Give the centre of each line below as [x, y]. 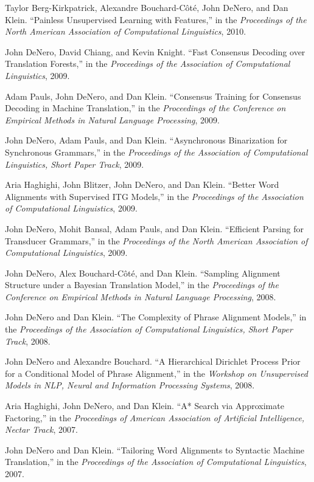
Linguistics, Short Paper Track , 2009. [75, 164]
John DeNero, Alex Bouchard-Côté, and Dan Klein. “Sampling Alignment [143, 273]
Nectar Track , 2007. [41, 429]
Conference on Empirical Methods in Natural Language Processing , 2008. [141, 296]
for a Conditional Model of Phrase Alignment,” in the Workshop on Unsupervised [156, 373]
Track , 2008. [28, 341]
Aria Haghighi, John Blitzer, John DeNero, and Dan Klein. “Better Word [142, 184]
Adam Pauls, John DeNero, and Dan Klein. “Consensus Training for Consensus [153, 96]
